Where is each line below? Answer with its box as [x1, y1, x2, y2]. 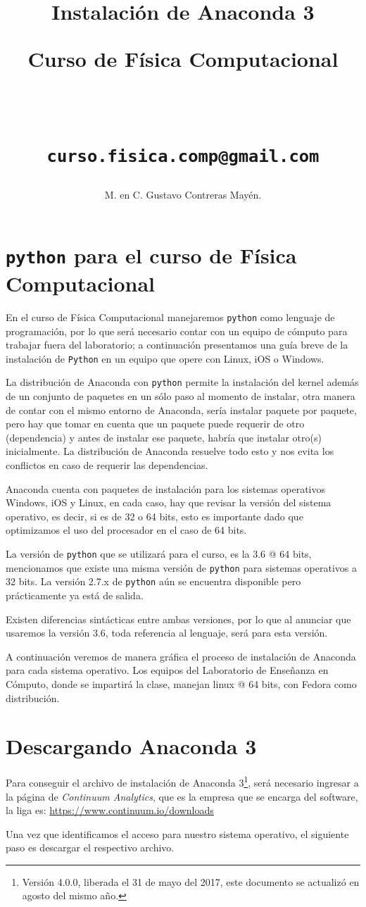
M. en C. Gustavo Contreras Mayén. [104, 187, 262, 202]
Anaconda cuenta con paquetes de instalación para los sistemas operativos [6, 481, 326, 496]
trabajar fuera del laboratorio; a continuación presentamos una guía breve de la [6, 337, 348, 352]
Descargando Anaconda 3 [6, 732, 257, 761]
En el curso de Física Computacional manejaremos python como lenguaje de [6, 309, 335, 324]
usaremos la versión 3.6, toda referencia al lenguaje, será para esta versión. [6, 625, 328, 640]
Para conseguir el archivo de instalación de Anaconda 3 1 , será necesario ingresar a [6, 773, 359, 789]
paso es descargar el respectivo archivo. [6, 840, 175, 855]
